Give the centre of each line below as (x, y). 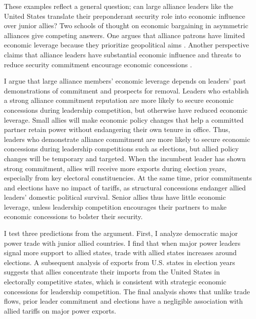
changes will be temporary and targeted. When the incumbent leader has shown (125, 158)
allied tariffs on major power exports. (60, 310)
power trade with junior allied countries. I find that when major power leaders (122, 243)
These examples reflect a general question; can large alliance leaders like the (119, 6)
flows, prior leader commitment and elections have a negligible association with (124, 301)
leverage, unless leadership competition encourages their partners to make (115, 206)
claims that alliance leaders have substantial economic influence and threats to (123, 54)
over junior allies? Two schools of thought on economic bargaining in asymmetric (126, 25)
